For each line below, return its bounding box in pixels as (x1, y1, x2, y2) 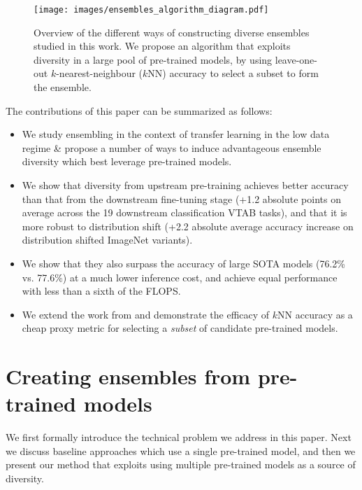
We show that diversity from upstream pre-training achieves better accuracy (22, 178, 349, 192)
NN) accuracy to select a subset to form (147, 66, 319, 80)
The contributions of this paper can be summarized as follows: (6, 103, 273, 118)
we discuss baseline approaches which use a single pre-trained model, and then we (6, 443, 356, 458)
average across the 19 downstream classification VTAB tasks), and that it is (22, 205, 347, 220)
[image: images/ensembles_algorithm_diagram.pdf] (34, 5, 269, 15)
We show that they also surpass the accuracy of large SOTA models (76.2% (22, 255, 345, 270)
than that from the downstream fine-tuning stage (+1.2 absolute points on (22, 191, 341, 206)
